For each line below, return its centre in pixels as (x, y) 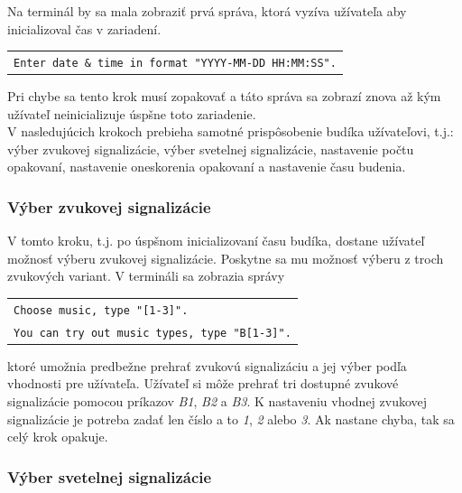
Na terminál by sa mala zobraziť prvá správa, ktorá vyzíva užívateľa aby (207, 11)
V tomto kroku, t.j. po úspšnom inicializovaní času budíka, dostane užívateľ (216, 241)
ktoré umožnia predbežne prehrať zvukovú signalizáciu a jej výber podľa (207, 365)
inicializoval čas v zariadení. (84, 28)
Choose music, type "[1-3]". (101, 310)
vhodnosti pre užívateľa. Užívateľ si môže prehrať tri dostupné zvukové (203, 383)
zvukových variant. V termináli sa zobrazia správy (146, 276)
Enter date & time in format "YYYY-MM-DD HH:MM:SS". (175, 63)
